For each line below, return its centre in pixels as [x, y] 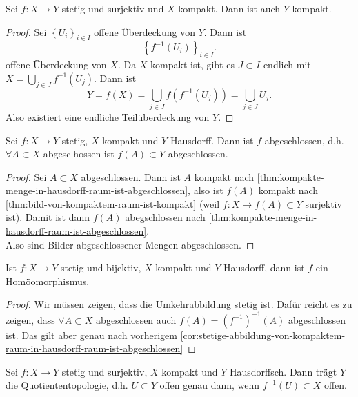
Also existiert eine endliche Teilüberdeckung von [108, 116]
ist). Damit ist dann [48, 217]
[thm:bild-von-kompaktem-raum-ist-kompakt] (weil [113, 203]
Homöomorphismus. [48, 281]
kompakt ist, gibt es [192, 65]
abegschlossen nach [165, 217]
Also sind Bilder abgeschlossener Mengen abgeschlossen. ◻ [130, 244]
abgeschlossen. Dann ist [131, 176]
